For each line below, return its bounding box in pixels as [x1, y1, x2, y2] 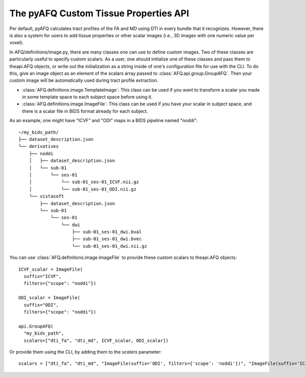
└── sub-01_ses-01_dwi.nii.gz [72, 243, 147, 249]
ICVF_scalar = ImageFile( [18, 266, 83, 272]
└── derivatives [18, 143, 59, 150]
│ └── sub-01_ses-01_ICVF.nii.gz [28, 179, 139, 185]
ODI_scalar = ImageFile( [18, 295, 80, 301]
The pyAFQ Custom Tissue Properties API [9, 8, 189, 19]
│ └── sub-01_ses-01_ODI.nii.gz [28, 186, 137, 192]
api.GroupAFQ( [18, 323, 53, 329]
